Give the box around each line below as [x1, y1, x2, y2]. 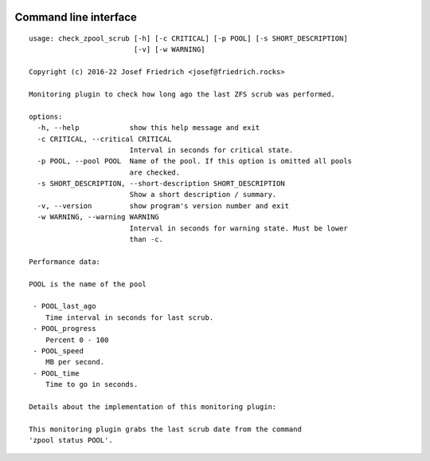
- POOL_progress [33, 324, 96, 333]
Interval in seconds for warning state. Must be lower [129, 223, 348, 233]
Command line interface [14, 10, 137, 24]
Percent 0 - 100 [45, 335, 109, 345]
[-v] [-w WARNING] [133, 45, 206, 54]
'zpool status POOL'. [29, 435, 113, 445]
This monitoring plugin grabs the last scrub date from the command [29, 424, 302, 434]
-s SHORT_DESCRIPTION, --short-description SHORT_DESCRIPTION [37, 179, 286, 188]
